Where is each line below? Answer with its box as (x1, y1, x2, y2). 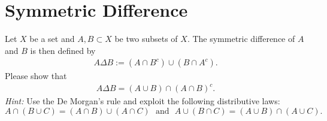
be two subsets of (114, 32, 178, 45)
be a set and (29, 32, 75, 45)
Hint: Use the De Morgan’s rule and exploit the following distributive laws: (5, 95, 280, 107)
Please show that (5, 69, 67, 82)
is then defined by (30, 44, 96, 56)
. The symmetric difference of (187, 32, 295, 45)
